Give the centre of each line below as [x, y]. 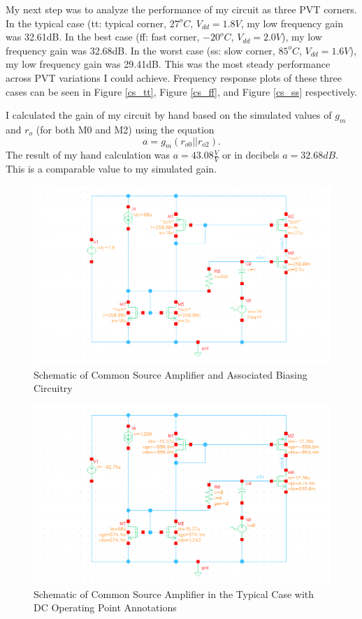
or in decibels [251, 155]
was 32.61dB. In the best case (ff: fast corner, [103, 37]
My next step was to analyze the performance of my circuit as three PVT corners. [181, 9]
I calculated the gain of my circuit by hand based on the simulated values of [169, 115]
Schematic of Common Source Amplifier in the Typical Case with [174, 593]
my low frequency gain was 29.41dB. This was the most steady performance [168, 64]
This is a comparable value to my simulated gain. [111, 169]
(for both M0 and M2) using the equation [125, 129]
